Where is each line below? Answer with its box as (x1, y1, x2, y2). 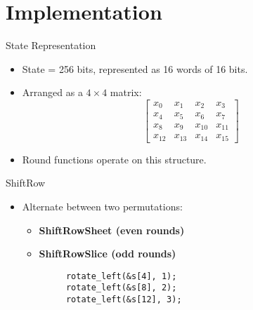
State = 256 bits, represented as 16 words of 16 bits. (22, 61, 248, 76)
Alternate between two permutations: (22, 199, 183, 214)
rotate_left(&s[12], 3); (65, 295, 182, 305)
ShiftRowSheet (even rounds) (39, 222, 185, 237)
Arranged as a (22, 85, 83, 100)
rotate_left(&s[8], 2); (65, 283, 177, 293)
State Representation (6, 38, 96, 53)
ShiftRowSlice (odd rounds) (39, 246, 176, 261)
